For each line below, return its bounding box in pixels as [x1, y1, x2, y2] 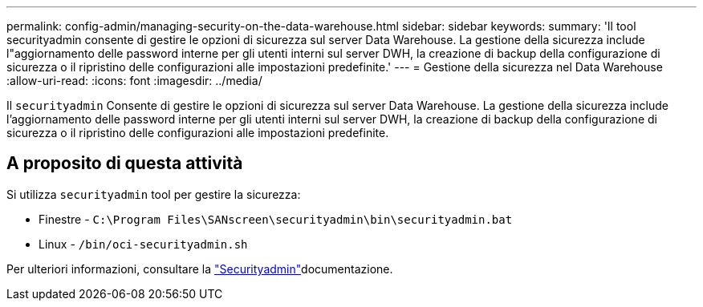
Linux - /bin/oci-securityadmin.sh [39, 236, 248, 251]
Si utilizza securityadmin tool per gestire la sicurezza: [6, 187, 301, 201]
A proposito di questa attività [6, 153, 243, 174]
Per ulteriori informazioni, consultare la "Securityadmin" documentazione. [6, 261, 393, 276]
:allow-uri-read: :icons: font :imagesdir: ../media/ [6, 74, 262, 87]
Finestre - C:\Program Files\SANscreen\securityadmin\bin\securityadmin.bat [39, 212, 513, 226]
